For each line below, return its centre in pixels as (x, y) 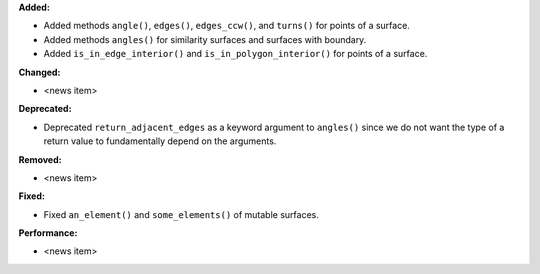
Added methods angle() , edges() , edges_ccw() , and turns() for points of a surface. (226, 26)
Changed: (39, 72)
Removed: (40, 159)
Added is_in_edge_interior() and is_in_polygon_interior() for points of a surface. (235, 54)
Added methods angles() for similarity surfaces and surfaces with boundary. (205, 39)
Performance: (48, 233)
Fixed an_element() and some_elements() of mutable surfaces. (181, 214)
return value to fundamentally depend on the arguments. (160, 141)
